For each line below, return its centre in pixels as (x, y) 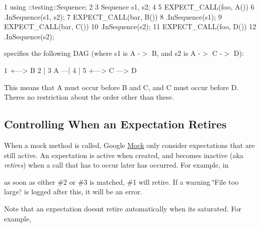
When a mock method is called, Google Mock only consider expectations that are (129, 145)
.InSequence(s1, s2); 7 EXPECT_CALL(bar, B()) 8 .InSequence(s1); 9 (113, 16)
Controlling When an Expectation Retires (115, 124)
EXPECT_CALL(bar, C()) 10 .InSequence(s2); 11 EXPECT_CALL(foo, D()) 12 (130, 26)
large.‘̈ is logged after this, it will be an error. (73, 192)
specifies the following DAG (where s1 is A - (72, 53)
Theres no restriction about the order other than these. (89, 97)
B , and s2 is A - (176, 53)
